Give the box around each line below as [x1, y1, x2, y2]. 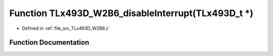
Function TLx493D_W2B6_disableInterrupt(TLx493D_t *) [9, 8, 254, 19]
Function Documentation [9, 38, 89, 47]
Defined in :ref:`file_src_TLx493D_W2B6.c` [22, 25, 111, 31]
